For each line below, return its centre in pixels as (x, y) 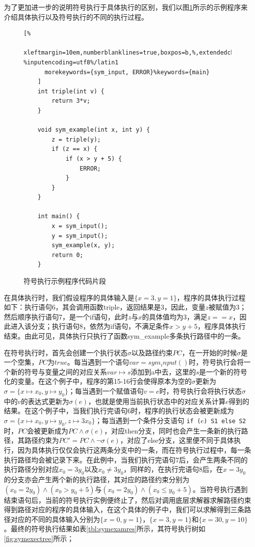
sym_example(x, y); (83, 245)
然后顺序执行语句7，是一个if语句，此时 (66, 316)
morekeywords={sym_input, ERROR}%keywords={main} (127, 72)
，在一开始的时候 (210, 352)
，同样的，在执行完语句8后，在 (173, 469)
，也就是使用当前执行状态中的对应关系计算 (157, 401)
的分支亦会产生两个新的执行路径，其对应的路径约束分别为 (97, 479)
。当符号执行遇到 (220, 489)
